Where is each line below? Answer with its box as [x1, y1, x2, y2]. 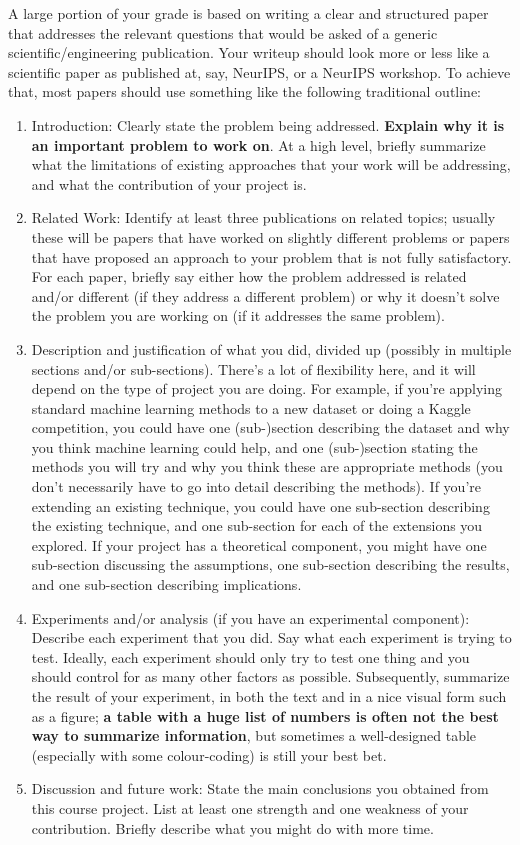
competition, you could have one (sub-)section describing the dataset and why [31, 417, 510, 438]
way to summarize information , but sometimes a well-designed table [31, 725, 477, 746]
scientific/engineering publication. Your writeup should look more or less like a [8, 42, 490, 63]
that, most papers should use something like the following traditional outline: [8, 81, 482, 102]
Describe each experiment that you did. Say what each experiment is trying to [31, 627, 512, 648]
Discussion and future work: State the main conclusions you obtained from [31, 778, 489, 799]
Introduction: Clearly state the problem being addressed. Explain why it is [31, 114, 505, 135]
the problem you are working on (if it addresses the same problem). [31, 305, 445, 326]
